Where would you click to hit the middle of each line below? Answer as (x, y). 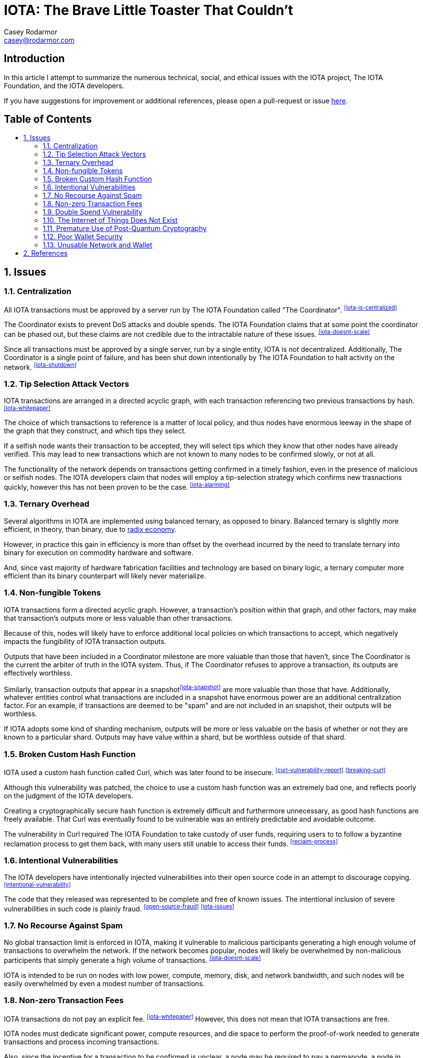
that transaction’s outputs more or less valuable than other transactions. (118, 618)
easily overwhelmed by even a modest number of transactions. (104, 984)
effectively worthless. (38, 673)
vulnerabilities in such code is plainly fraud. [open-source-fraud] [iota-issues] (119, 908)
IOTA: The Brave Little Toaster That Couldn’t (149, 10)
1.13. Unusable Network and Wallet (98, 245)
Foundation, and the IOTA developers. (64, 85)
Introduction (34, 59)
